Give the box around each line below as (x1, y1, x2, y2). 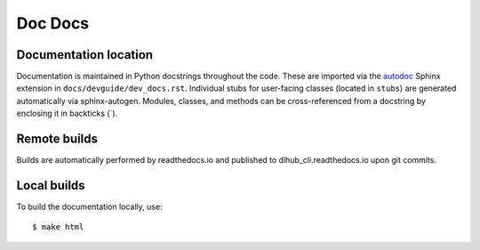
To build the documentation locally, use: (16, 201, 164, 213)
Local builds (16, 178, 85, 193)
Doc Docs (16, 13, 90, 33)
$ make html (32, 222, 84, 232)
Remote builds (16, 132, 98, 147)
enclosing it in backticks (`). (16, 108, 118, 119)
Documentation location (16, 47, 154, 62)
